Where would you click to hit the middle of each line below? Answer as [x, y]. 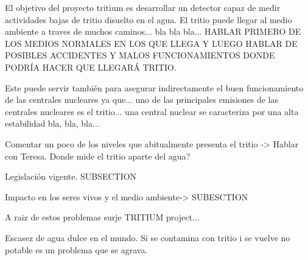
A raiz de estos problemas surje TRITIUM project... [102, 217]
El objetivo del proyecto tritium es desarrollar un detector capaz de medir [143, 7]
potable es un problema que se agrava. [76, 249]
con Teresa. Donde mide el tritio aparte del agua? [98, 156]
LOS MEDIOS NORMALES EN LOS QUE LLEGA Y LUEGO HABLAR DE [151, 43]
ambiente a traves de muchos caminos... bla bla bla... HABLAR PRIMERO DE [153, 31]
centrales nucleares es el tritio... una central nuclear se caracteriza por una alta [152, 111]
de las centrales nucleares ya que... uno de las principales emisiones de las [142, 100]
